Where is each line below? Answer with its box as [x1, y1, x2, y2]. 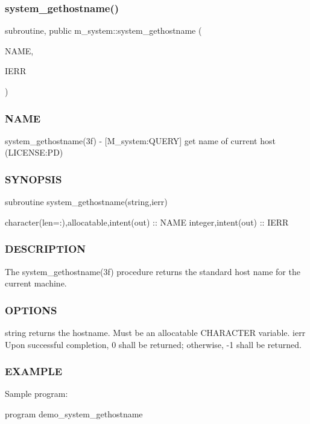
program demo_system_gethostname [5, 408, 143, 420]
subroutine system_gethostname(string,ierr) [5, 195, 168, 208]
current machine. [5, 277, 67, 290]
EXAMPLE [5, 364, 63, 379]
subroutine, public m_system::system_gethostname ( [5, 24, 202, 37]
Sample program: [5, 387, 68, 400]
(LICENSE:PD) [5, 146, 63, 159]
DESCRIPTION [5, 241, 86, 256]
